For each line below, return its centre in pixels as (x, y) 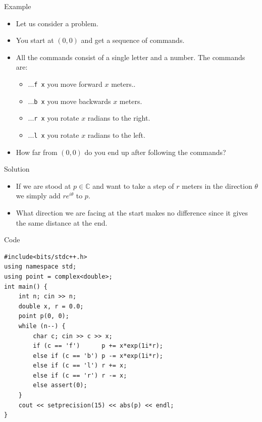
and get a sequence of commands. (133, 40)
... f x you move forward (65, 84)
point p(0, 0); (44, 316)
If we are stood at (43, 186)
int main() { (26, 286)
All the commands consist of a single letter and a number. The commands (130, 57)
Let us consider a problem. (57, 23)
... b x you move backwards (69, 101)
